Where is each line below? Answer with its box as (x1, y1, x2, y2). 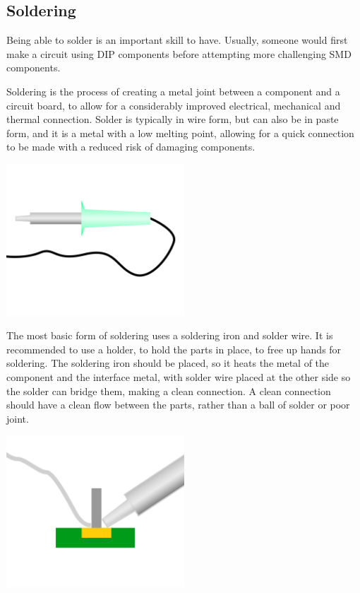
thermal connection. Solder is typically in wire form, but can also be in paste (6, 112, 339, 127)
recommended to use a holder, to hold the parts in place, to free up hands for (6, 341, 342, 356)
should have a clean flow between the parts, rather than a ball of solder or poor (6, 397, 350, 412)
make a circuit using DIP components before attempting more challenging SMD (6, 46, 352, 61)
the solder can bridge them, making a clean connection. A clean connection (6, 383, 331, 398)
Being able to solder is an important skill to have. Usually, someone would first (6, 33, 348, 47)
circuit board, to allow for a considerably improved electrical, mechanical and (6, 98, 341, 112)
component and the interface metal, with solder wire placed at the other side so (6, 369, 351, 384)
